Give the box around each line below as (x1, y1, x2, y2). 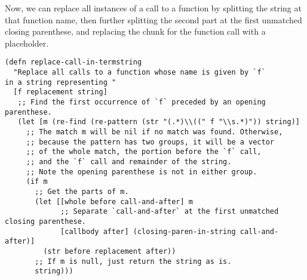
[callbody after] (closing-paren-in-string (60, 227, 236, 236)
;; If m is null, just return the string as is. (35, 257, 232, 266)
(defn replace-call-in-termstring (5, 58, 142, 67)
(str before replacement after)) (43, 247, 176, 256)
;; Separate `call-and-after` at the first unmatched (60, 207, 279, 216)
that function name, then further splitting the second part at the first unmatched (5, 13, 302, 26)
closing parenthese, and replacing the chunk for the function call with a (5, 25, 266, 38)
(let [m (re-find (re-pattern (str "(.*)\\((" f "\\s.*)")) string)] (17, 118, 300, 127)
